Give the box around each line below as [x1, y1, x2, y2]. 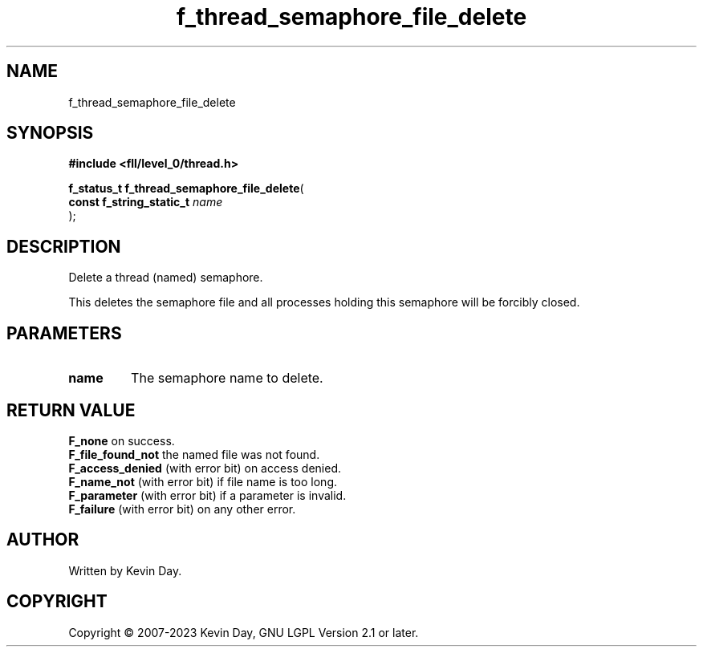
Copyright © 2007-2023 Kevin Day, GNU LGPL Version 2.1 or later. [68, 625, 419, 639]
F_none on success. [68, 433, 175, 448]
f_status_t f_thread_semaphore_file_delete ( [68, 181, 304, 196]
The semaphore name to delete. [131, 370, 323, 387]
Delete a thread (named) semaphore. [68, 270, 263, 285]
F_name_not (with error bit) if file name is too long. [68, 474, 338, 489]
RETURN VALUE [6, 400, 136, 420]
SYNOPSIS [6, 123, 94, 144]
